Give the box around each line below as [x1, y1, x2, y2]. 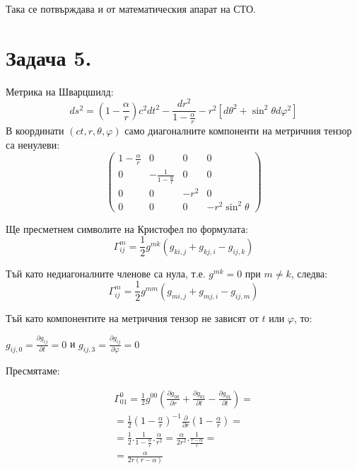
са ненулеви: [6, 137, 60, 151]
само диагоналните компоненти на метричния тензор [124, 123, 352, 138]
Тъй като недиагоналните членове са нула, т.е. [6, 265, 206, 280]
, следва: [291, 265, 328, 280]
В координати [6, 123, 64, 138]
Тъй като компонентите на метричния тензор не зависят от [6, 310, 259, 325]
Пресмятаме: [6, 362, 60, 377]
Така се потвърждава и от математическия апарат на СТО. [6, 1, 256, 16]
